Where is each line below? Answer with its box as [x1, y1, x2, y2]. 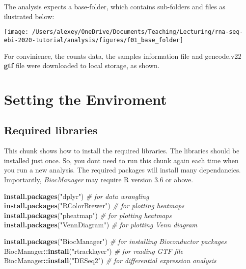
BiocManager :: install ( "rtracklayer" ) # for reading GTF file [4, 245, 183, 256]
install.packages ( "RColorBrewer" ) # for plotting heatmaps [4, 200, 185, 211]
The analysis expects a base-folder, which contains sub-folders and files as [4, 1, 225, 11]
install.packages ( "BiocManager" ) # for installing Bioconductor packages [4, 236, 227, 246]
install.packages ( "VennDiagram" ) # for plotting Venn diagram [4, 220, 197, 230]
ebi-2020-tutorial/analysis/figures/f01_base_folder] [4, 36, 184, 44]
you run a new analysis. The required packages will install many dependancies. [4, 165, 241, 175]
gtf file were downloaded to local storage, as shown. [4, 60, 160, 71]
